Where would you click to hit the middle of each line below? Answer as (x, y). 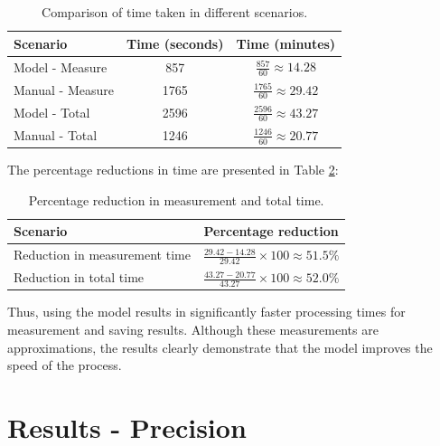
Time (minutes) (286, 43)
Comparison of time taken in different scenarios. (175, 12)
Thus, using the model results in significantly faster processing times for (206, 312)
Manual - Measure (64, 89)
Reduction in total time (79, 277)
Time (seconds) (175, 43)
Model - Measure (61, 66)
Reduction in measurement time (102, 255)
